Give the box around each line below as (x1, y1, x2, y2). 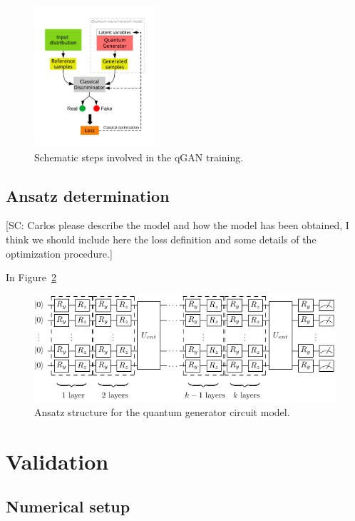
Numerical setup (6, 495, 130, 517)
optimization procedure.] (6, 246, 113, 260)
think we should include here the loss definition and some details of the (6, 232, 317, 246)
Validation (6, 446, 109, 475)
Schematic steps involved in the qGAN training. (34, 149, 244, 164)
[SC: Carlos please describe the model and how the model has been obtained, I (6, 218, 349, 233)
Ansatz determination (6, 184, 170, 206)
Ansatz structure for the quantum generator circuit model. (34, 405, 290, 420)
